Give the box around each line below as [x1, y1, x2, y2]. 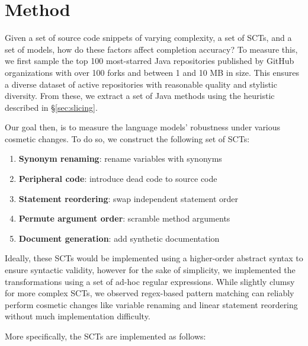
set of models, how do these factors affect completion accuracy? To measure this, [5, 43, 298, 55]
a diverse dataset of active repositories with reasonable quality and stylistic [5, 78, 277, 90]
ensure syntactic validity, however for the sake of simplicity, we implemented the [5, 264, 296, 276]
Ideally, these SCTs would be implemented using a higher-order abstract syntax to [5, 252, 303, 264]
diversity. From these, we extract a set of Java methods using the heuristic [5, 89, 275, 102]
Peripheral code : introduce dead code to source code [18, 172, 217, 185]
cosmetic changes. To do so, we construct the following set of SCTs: [5, 132, 250, 145]
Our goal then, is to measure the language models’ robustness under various [5, 121, 281, 133]
